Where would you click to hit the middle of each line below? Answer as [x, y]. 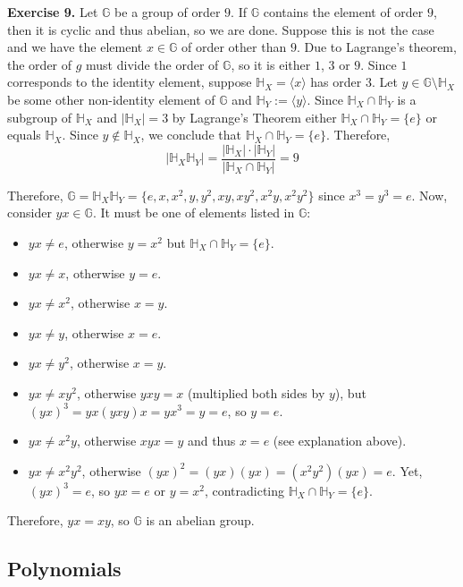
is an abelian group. [200, 520]
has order [336, 82]
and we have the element [75, 47]
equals [24, 135]
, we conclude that [191, 135]
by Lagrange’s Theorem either [254, 117]
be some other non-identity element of [111, 99]
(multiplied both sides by [256, 392]
